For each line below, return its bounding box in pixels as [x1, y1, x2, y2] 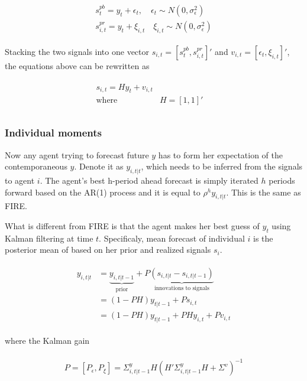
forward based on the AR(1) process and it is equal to [5, 185, 201, 198]
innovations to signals [154, 285, 209, 291]
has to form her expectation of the [158, 148, 283, 161]
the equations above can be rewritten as [5, 59, 150, 71]
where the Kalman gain [5, 334, 90, 346]
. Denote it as [74, 160, 124, 172]
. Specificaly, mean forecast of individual [99, 232, 245, 244]
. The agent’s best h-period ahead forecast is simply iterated [40, 174, 258, 187]
